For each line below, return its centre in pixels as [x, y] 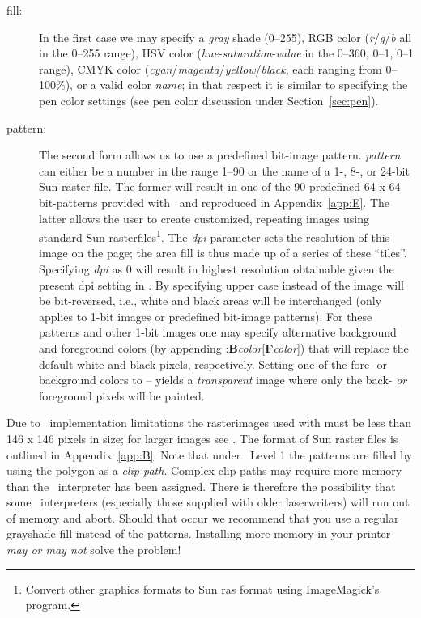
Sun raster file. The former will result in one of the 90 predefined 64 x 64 [220, 186]
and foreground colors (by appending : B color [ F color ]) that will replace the [224, 347]
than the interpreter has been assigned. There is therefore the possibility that [201, 486]
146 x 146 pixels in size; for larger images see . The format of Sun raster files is [202, 438]
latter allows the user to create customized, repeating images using [204, 218]
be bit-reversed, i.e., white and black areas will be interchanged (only [210, 301]
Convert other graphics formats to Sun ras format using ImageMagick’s [202, 588]
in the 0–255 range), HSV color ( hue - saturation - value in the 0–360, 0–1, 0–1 [226, 53]
